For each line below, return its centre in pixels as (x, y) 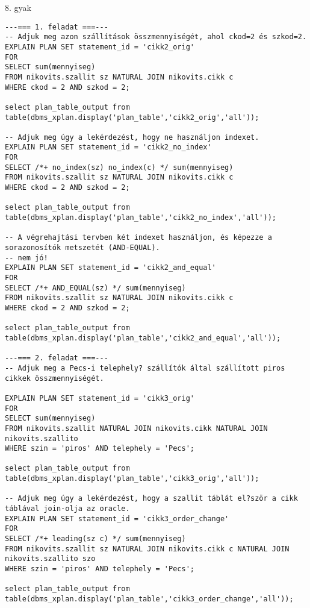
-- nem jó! (26, 258)
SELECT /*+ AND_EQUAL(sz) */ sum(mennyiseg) (95, 288)
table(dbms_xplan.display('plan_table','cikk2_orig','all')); (132, 117)
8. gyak (18, 7)
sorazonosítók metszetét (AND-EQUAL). (82, 248)
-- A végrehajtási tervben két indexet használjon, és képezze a (138, 238)
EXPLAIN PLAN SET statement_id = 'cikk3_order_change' (117, 519)
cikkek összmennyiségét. (54, 378)
